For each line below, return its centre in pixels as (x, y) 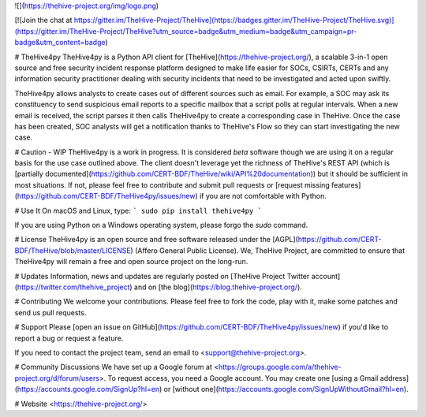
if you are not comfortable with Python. (263, 196)
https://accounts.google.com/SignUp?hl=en (88, 389)
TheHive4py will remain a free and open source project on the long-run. (131, 262)
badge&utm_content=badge (60, 43)
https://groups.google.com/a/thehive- (280, 367)
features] (346, 184)
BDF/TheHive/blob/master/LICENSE (73, 250)
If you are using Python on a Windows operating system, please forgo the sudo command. (161, 225)
